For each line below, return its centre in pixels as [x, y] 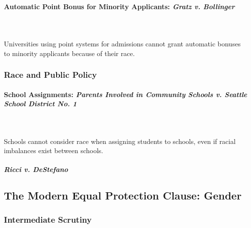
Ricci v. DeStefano [36, 169]
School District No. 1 [40, 104]
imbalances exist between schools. [54, 150]
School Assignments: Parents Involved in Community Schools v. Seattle [125, 94]
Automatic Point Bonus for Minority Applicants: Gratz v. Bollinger [119, 6]
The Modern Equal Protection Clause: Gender [123, 195]
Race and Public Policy [51, 75]
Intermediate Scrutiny [48, 219]
